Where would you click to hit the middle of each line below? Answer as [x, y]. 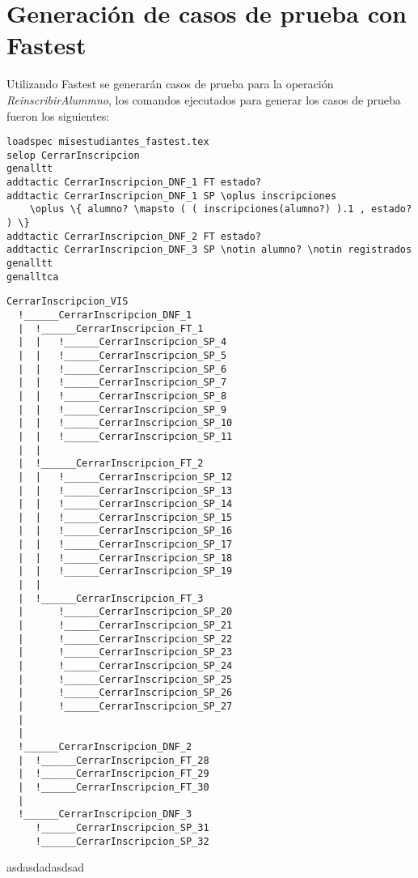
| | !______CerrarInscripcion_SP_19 [125, 571]
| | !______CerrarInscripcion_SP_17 [125, 545]
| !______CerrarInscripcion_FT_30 [114, 787]
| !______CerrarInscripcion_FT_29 [114, 774]
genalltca [33, 277]
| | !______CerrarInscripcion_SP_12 [125, 477]
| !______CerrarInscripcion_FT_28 [114, 760]
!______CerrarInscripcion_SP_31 [122, 827]
